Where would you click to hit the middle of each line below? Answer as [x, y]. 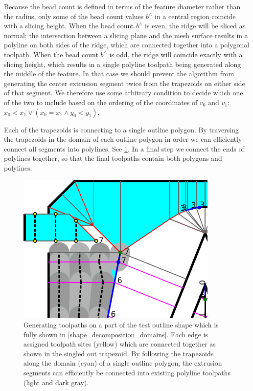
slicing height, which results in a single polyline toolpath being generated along [123, 64]
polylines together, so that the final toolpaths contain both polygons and [113, 158]
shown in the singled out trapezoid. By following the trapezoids [119, 353]
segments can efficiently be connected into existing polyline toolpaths [127, 373]
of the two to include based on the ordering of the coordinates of [101, 102]
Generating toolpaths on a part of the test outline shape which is [121, 325]
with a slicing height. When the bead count [69, 26]
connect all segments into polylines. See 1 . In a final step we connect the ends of [124, 148]
